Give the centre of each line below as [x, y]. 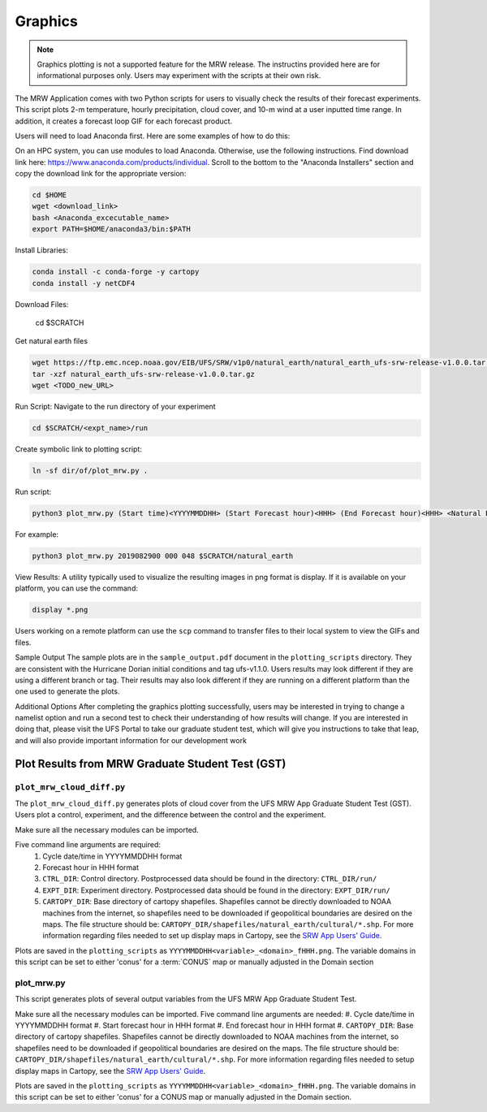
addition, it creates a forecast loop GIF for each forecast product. [124, 121]
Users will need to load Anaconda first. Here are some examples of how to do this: [153, 136]
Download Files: [42, 304]
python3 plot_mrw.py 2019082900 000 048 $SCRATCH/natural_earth [163, 556]
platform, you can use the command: [76, 588]
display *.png [60, 610]
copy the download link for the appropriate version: [101, 174]
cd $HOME [50, 195]
